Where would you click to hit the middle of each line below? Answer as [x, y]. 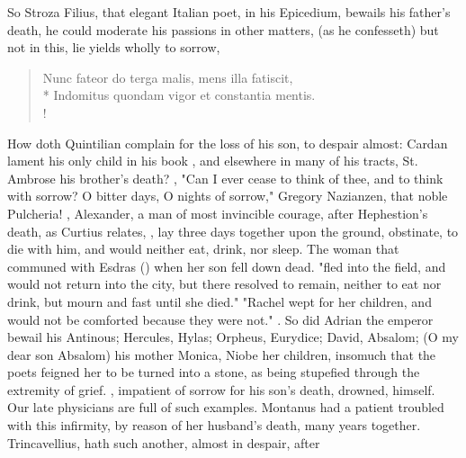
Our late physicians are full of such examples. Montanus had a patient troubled [226, 407]
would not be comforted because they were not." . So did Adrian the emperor [220, 319]
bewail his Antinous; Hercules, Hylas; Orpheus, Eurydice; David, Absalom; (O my [233, 337]
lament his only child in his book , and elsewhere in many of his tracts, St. [213, 161]
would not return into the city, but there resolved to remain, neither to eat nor [224, 284]
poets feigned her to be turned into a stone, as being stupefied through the [214, 372]
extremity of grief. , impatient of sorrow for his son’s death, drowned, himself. [221, 389]
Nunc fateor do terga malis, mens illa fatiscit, [168, 77]
